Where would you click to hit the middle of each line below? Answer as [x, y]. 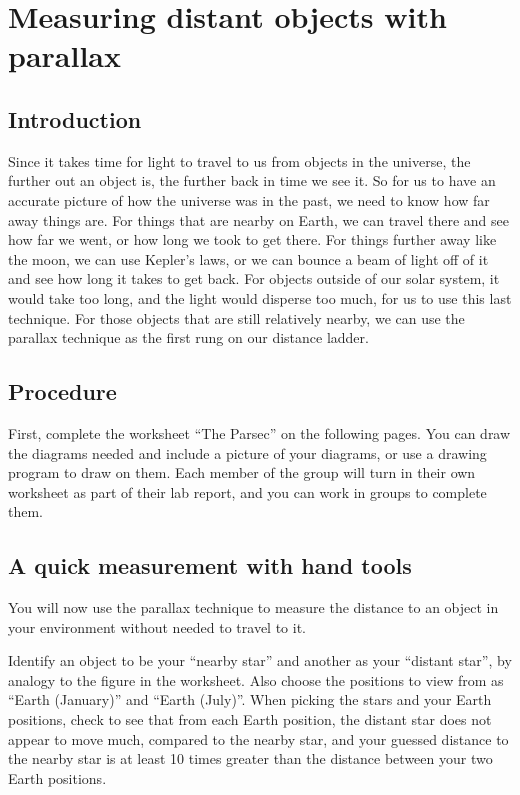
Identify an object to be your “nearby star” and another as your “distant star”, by [260, 660]
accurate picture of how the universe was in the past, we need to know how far [249, 199]
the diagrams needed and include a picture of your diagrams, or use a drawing [247, 452]
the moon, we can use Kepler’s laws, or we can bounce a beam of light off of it [248, 258]
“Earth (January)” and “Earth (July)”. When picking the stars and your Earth [250, 699]
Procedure [62, 391]
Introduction [75, 118]
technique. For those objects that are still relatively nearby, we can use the [236, 317]
